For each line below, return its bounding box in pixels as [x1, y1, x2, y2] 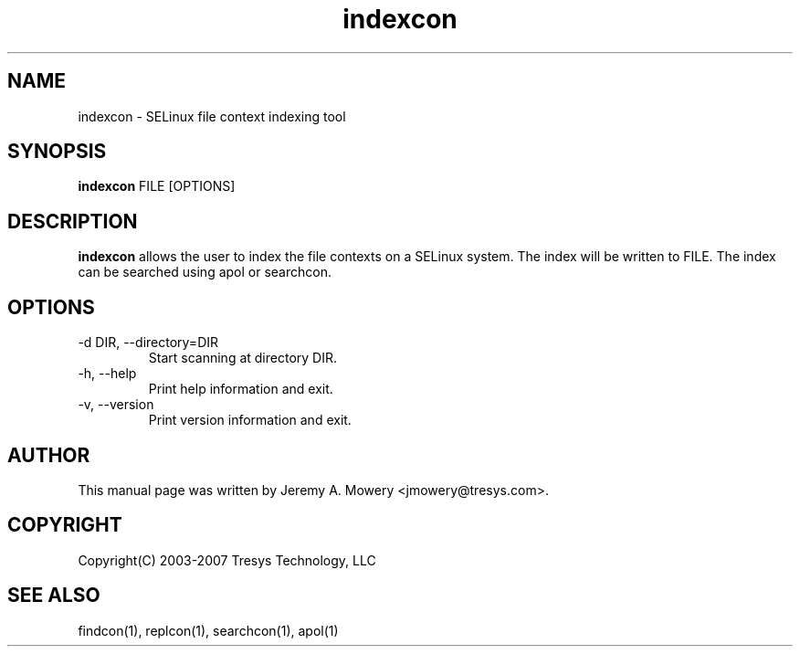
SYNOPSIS [7, 140, 107, 163]
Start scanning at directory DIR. [148, 350, 337, 366]
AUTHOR [7, 443, 90, 467]
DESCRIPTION [7, 209, 138, 233]
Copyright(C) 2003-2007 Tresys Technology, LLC [78, 552, 376, 568]
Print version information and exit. [148, 412, 352, 428]
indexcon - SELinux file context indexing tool [78, 108, 346, 124]
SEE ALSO [7, 584, 100, 607]
